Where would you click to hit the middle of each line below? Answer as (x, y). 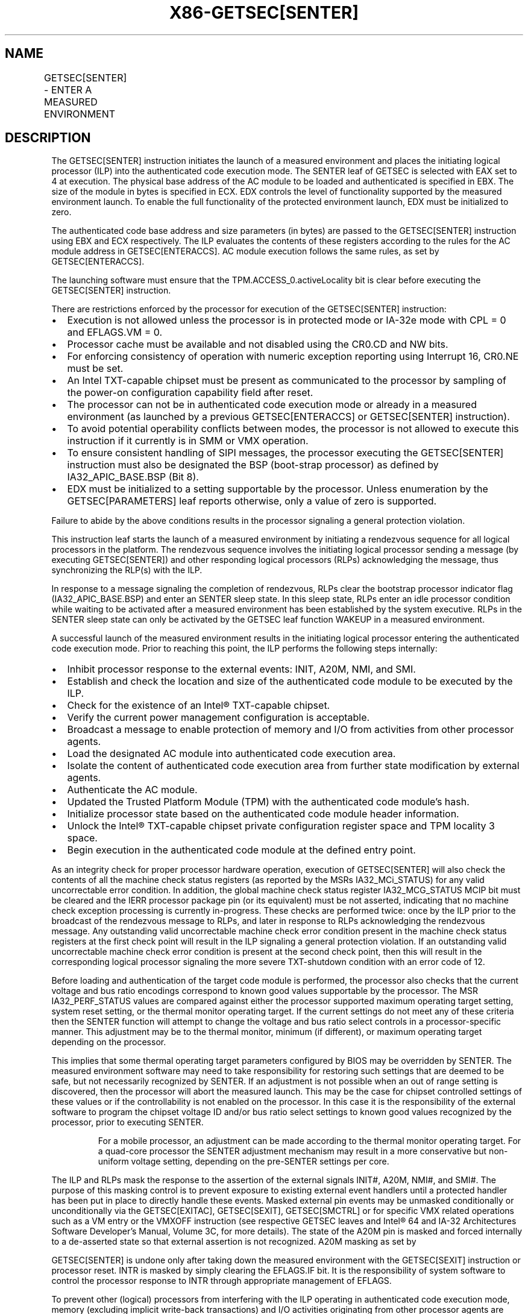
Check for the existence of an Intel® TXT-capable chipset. (199, 706)
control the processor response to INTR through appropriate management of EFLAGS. (222, 1281)
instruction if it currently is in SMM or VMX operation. (188, 441)
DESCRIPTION (48, 138)
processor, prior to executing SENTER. (127, 1122)
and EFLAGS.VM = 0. (115, 332)
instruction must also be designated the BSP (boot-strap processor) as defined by (253, 465)
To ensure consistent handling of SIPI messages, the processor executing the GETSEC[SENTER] (285, 453)
